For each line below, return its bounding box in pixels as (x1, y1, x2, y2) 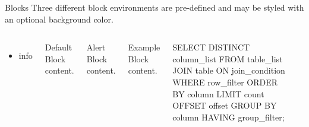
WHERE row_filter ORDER (172, 75, 278, 88)
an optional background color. (5, 12, 113, 25)
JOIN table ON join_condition (172, 64, 285, 77)
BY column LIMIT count (172, 87, 264, 100)
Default (45, 41, 72, 53)
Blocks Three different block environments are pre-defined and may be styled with (5, 1, 304, 13)
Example (128, 41, 160, 53)
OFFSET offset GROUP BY (172, 99, 277, 112)
